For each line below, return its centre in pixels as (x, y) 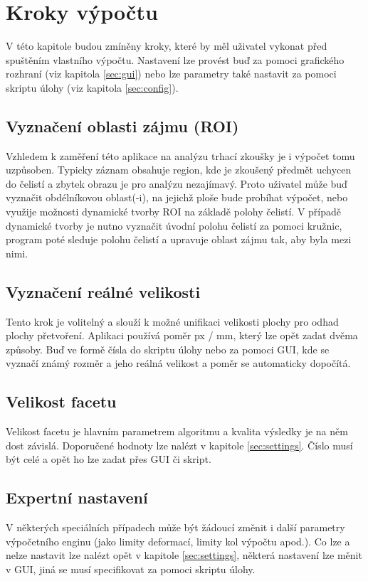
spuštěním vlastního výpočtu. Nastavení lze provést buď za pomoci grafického (175, 59)
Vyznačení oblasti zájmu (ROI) (122, 126)
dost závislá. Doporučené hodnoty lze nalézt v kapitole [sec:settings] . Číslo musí (179, 445)
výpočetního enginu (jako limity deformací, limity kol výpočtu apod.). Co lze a (178, 541)
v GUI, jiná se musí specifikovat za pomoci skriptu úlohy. (131, 569)
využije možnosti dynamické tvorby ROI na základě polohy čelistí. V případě (173, 212)
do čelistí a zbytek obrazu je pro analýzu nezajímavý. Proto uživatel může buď (177, 183)
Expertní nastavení (77, 497)
